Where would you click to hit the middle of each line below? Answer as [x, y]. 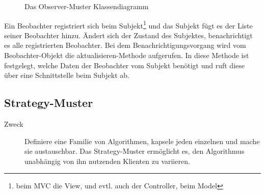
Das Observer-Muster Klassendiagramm [87, 6]
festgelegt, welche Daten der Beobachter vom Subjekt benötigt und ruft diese [124, 65]
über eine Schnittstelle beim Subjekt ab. [67, 75]
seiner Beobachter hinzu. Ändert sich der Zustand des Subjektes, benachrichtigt [128, 35]
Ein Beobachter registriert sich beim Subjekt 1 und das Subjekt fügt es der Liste [128, 24]
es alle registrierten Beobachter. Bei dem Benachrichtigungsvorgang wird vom [125, 45]
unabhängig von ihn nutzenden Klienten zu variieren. [107, 161]
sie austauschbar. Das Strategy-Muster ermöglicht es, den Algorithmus [135, 151]
